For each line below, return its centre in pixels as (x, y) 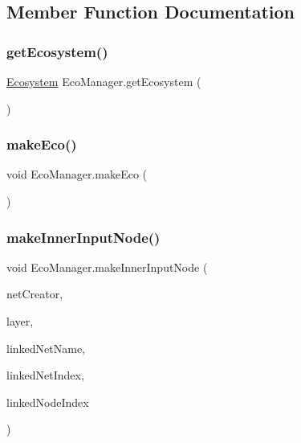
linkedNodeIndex (48, 402)
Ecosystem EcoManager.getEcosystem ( (104, 81)
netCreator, (35, 294)
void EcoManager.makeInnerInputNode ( (107, 267)
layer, (20, 321)
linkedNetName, (46, 348)
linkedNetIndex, (45, 375)
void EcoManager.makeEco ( (77, 174)
